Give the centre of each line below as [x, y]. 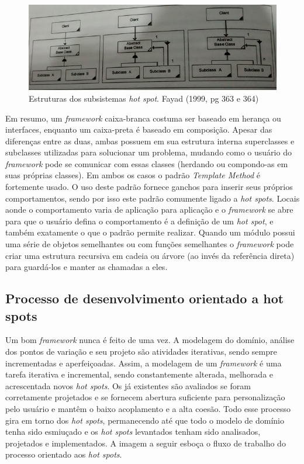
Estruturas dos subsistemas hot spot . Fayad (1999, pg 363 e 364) [144, 98]
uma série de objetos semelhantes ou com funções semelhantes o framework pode [150, 244]
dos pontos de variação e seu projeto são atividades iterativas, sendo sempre [141, 351]
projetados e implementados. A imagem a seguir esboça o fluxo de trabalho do [146, 443]
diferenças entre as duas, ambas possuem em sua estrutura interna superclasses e [150, 141]
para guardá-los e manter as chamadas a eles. [87, 267]
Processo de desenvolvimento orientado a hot [145, 298]
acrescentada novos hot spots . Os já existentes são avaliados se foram [128, 385]
